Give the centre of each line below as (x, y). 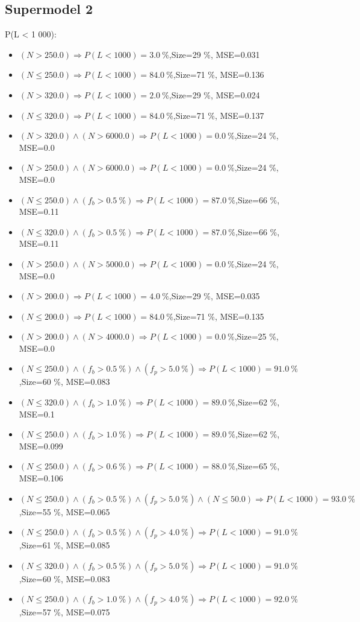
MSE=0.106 (41, 478)
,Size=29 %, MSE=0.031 (214, 54)
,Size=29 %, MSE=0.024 (214, 94)
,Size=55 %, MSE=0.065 (64, 511)
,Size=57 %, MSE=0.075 (64, 612)
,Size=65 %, (258, 466)
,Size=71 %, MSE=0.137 (219, 115)
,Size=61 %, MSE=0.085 (64, 545)
